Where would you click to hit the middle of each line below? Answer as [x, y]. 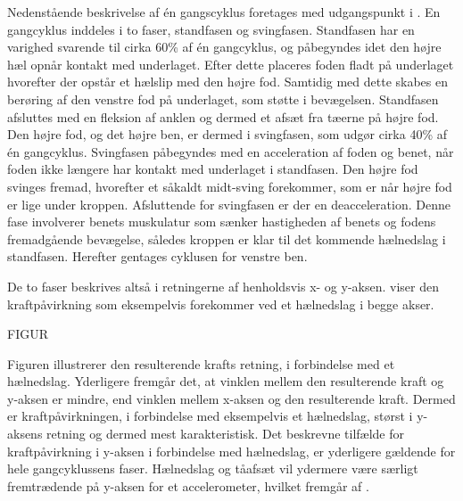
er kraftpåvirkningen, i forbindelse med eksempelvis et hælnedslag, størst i [210, 416]
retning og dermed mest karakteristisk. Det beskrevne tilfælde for [225, 434]
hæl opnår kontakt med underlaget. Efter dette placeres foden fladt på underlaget [231, 64]
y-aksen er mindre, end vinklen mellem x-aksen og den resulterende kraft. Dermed [231, 398]
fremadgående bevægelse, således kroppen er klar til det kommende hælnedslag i [227, 238]
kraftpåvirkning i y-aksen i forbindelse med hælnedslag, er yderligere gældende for [231, 451]
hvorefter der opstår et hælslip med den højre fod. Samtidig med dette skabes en [228, 82]
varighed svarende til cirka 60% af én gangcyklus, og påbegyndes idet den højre [224, 47]
